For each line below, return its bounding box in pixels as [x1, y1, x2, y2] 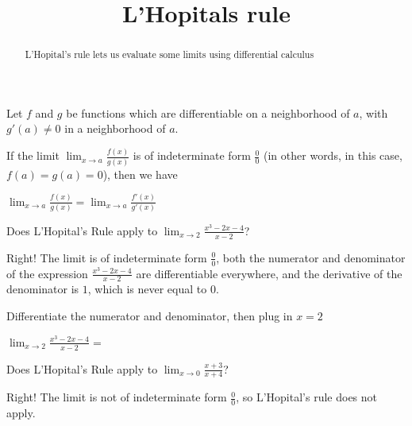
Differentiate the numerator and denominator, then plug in [6, 308, 293, 324]
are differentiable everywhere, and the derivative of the [136, 265, 402, 281]
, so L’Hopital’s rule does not [236, 389, 378, 405]
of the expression [6, 265, 88, 281]
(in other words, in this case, [264, 147, 402, 164]
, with [359, 104, 388, 121]
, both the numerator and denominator [216, 249, 406, 265]
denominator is [6, 281, 79, 297]
